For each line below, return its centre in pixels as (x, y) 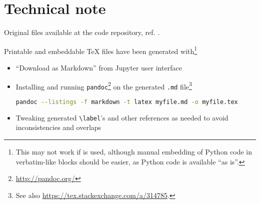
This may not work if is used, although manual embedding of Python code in (134, 151)
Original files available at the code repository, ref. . (82, 32)
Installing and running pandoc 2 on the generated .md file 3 (104, 85)
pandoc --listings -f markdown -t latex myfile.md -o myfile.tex (127, 102)
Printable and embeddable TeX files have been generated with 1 (101, 50)
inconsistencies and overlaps (58, 127)
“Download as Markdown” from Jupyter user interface (99, 67)
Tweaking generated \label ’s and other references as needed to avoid (122, 117)
